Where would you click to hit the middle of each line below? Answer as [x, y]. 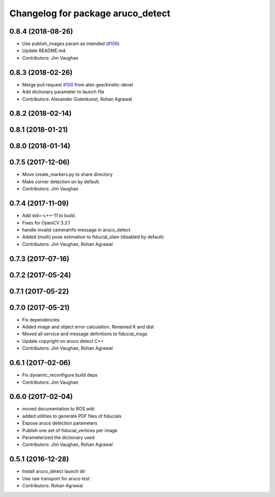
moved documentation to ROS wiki [59, 409]
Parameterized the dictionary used [59, 438]
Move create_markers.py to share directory [67, 175]
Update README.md [44, 51]
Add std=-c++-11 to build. [49, 216]
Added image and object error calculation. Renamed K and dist [88, 327]
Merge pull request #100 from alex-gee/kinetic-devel [78, 85]
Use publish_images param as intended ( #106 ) [71, 44]
